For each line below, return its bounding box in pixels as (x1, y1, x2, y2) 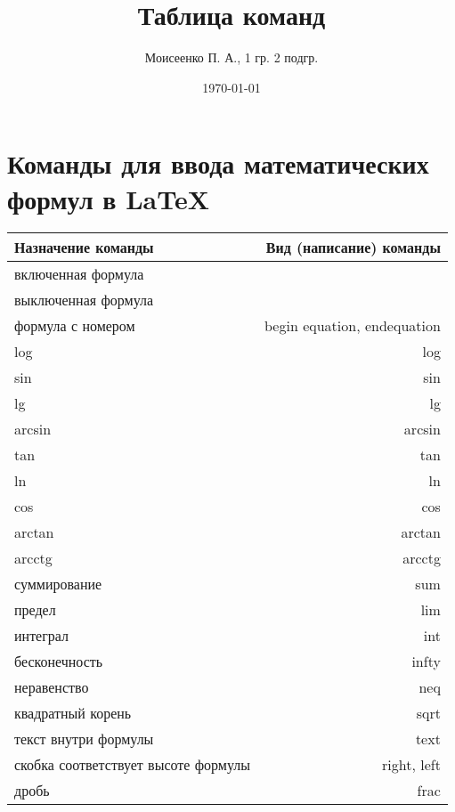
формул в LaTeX (7, 180, 210, 216)
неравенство (14, 677, 89, 698)
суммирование (14, 573, 102, 595)
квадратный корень (14, 702, 132, 724)
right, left (382, 754, 441, 775)
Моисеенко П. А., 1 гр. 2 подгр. (144, 48, 319, 67)
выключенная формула (14, 289, 154, 311)
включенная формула (14, 264, 144, 285)
